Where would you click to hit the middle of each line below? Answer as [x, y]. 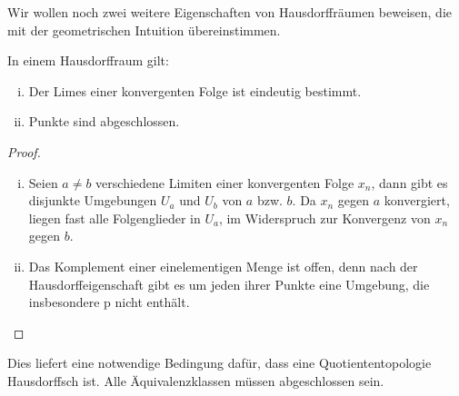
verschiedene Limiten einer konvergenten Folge [225, 182]
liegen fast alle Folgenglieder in [115, 218]
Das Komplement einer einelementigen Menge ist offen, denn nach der [223, 266]
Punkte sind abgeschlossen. [104, 121]
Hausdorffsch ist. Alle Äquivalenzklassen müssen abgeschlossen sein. [196, 380]
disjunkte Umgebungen [93, 200]
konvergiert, [417, 200]
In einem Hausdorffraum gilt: [88, 60]
